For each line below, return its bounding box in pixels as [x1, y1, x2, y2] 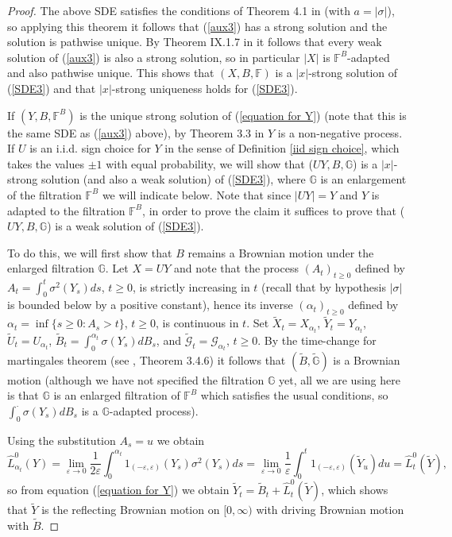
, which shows [321, 481, 388, 498]
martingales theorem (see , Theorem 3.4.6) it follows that [7, 351, 286, 368]
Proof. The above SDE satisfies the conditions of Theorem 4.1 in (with [7, 2, 350, 18]
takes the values [7, 155, 84, 172]
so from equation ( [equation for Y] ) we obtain [7, 481, 230, 498]
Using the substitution [7, 431, 116, 448]
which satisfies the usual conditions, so [200, 387, 388, 404]
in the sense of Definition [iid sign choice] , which [164, 140, 400, 156]
